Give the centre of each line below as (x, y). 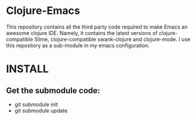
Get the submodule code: (53, 91)
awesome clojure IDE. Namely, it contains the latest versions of (82, 33)
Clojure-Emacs (43, 11)
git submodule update (41, 110)
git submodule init (36, 104)
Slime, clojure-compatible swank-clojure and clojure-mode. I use (112, 39)
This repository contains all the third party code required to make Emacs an (97, 27)
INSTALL (27, 69)
